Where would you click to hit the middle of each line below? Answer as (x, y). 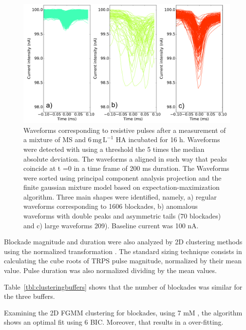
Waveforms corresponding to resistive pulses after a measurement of (125, 130)
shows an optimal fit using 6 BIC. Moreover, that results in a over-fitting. (114, 322)
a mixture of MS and (55, 139)
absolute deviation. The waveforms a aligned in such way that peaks (125, 158)
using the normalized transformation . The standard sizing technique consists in (123, 251)
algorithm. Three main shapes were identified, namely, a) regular (120, 196)
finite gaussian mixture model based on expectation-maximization (122, 187)
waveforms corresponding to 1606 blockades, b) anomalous (111, 206)
